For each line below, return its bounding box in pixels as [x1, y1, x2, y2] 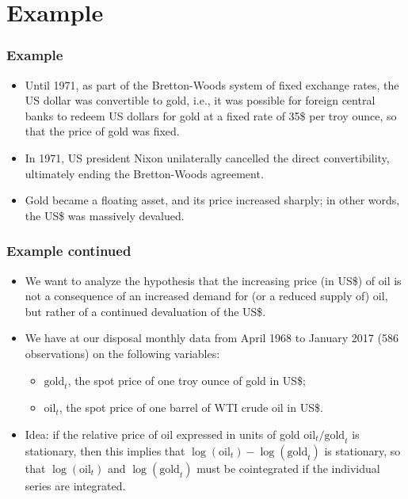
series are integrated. [25, 477, 126, 493]
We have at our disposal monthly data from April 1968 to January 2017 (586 [25, 329, 398, 346]
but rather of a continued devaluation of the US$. [25, 303, 266, 319]
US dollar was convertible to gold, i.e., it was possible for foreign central [25, 92, 376, 109]
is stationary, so [324, 442, 401, 459]
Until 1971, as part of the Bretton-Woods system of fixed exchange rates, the [25, 76, 399, 93]
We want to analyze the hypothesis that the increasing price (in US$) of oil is [25, 272, 402, 288]
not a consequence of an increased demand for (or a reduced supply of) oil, [25, 288, 388, 304]
